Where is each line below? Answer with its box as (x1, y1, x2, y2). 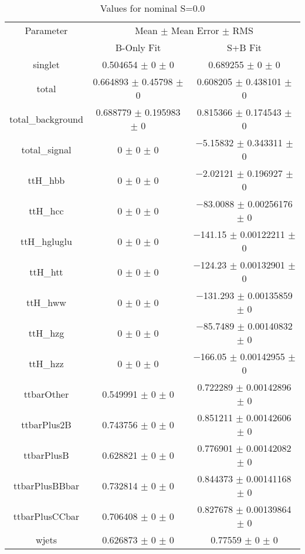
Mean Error (171, 23, 219, 37)
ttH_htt (29, 264, 63, 278)
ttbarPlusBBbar (13, 478, 79, 492)
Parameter (25, 23, 68, 37)
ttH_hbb (28, 173, 65, 187)
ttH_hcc (29, 203, 64, 217)
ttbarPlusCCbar (13, 509, 80, 523)
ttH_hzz (29, 356, 64, 370)
